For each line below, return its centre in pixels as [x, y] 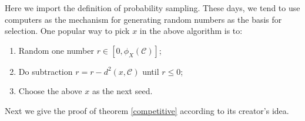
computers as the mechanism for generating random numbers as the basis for [143, 19]
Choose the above [50, 91]
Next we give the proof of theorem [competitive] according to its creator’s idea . [147, 110]
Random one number [56, 50]
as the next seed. [122, 91]
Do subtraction [46, 71]
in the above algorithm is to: [191, 31]
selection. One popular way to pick [67, 31]
